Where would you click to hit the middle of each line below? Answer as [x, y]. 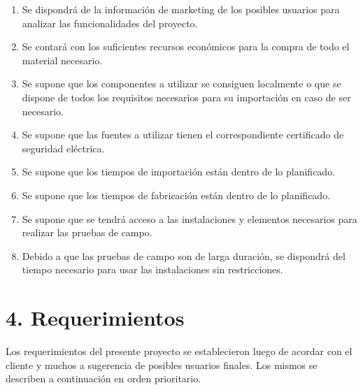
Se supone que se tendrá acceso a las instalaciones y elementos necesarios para [190, 218]
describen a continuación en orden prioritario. [104, 378]
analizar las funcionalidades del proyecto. [110, 23]
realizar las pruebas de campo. [87, 232]
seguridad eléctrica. [63, 148]
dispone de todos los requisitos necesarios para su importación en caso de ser [186, 97]
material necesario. [62, 60]
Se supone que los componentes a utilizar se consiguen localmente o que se [181, 84]
